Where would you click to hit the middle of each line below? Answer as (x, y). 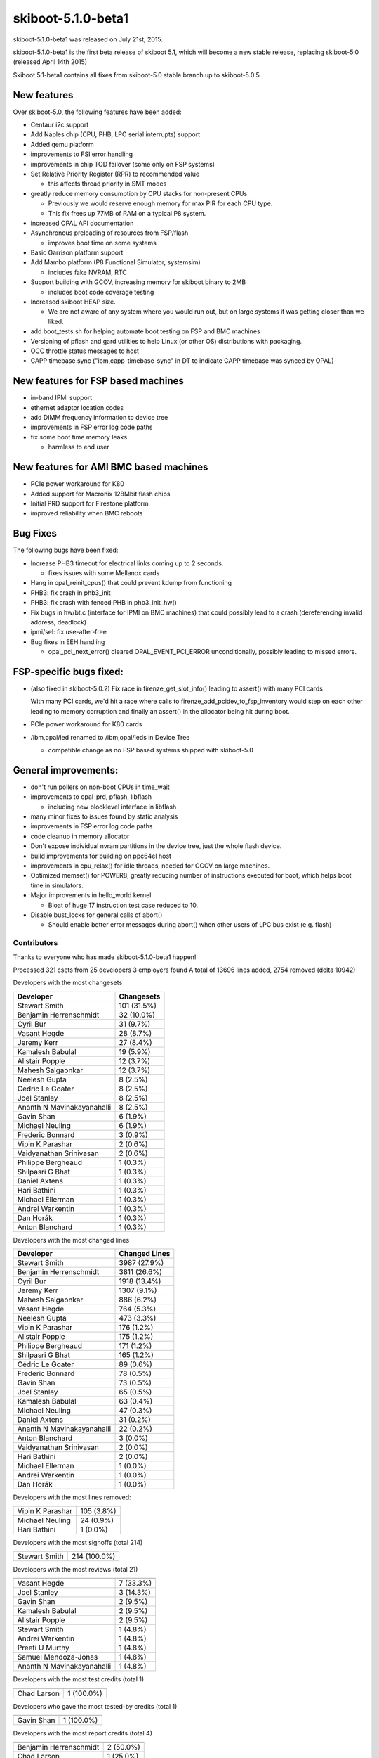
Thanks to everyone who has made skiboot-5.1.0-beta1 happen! (105, 957)
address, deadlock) (59, 622)
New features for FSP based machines (98, 381)
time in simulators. (57, 885)
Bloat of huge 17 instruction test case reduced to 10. (123, 905)
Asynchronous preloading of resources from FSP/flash (109, 233)
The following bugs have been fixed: (66, 550)
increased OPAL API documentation (82, 223)
